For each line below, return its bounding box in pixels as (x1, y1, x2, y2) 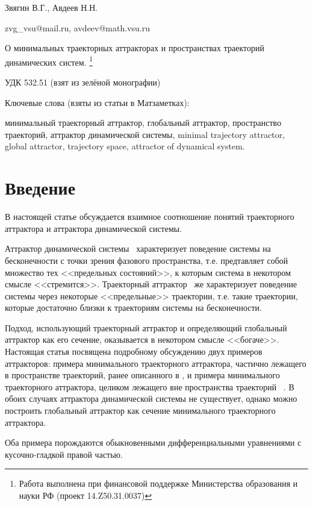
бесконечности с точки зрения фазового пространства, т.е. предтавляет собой (5, 254, 288, 266)
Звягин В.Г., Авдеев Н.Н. (5, 1, 98, 13)
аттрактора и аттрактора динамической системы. (5, 222, 182, 234)
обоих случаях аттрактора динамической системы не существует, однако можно (5, 392, 297, 405)
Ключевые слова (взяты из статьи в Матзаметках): (5, 96, 190, 108)
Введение (5, 175, 76, 200)
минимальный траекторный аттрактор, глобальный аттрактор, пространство (5, 116, 282, 129)
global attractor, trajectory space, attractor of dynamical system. (5, 140, 245, 152)
